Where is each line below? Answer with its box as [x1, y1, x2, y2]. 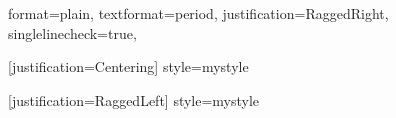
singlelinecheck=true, [8, 22, 137, 43]
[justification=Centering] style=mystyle [8, 56, 249, 77]
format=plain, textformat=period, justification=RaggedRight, [8, 3, 389, 23]
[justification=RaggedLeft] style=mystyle [8, 89, 260, 110]
